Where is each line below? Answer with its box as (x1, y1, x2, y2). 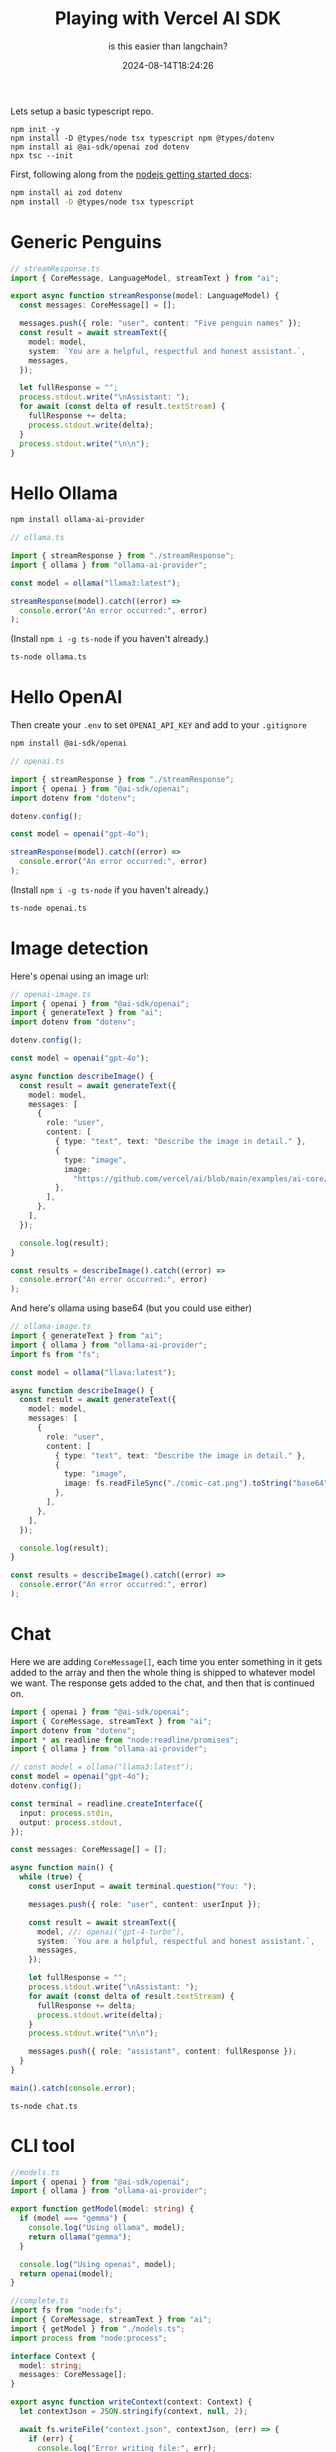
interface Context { (10, 2351, 97, 2361)
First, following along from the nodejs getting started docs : (10, 168, 252, 180)
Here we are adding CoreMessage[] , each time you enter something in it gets (10, 1655, 323, 1667)
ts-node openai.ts (10, 903, 87, 913)
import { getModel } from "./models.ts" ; (10, 2323, 186, 2334)
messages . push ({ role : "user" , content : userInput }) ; (28, 1899, 262, 1909)
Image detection (10, 937, 149, 959)
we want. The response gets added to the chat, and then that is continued (10, 1677, 315, 1689)
